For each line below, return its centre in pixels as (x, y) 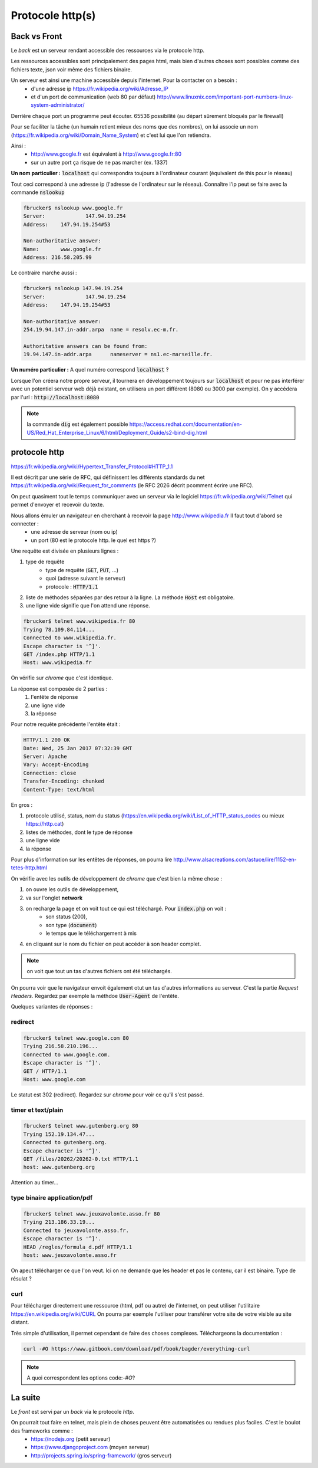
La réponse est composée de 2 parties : (59, 689)
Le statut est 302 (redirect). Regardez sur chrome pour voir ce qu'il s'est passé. (107, 1095)
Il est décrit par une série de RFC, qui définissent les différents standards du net (108, 477)
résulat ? (21, 1279)
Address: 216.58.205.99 (58, 257)
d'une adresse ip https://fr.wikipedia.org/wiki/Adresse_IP (100, 88)
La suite (26, 1398)
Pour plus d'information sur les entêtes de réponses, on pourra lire (92, 859)
